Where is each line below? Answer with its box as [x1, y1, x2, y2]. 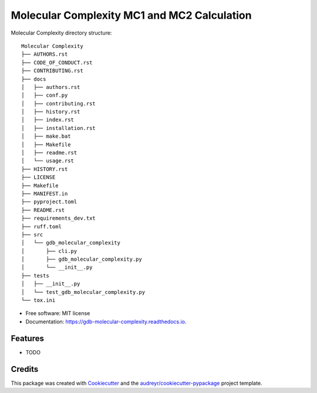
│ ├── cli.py [21, 248, 77, 254]
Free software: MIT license [25, 310, 90, 317]
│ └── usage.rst [21, 158, 75, 164]
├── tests [21, 272, 49, 279]
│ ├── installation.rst [21, 125, 96, 131]
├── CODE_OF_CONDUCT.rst [21, 59, 93, 66]
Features [11, 333, 44, 343]
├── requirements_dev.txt [21, 215, 96, 222]
